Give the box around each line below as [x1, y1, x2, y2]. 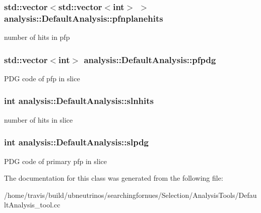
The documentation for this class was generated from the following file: [4, 173, 223, 183]
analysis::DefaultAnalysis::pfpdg [84, 53, 216, 66]
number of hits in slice [4, 114, 73, 125]
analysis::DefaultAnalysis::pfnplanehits [4, 12, 163, 24]
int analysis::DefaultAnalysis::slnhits [4, 94, 154, 107]
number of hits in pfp [4, 32, 70, 42]
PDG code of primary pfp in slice [4, 155, 107, 166]
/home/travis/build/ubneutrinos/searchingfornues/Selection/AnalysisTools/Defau [4, 189, 257, 200]
